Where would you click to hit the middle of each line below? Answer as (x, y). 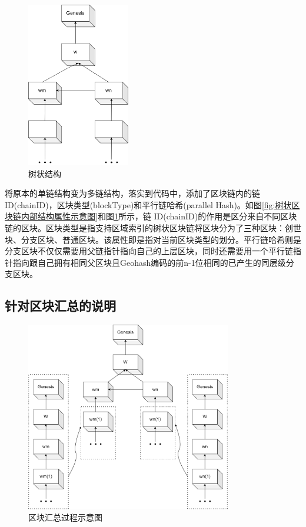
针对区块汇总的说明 (60, 306)
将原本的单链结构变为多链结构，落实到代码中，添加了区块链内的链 (132, 193)
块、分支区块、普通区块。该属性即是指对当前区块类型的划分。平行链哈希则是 (153, 239)
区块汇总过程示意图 (65, 517)
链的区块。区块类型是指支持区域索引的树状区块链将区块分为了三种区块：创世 (153, 228)
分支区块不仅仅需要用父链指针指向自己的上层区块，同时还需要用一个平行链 (149, 251)
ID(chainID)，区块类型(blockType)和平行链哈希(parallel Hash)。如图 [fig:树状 (148, 204)
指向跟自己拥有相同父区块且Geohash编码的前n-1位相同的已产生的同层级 (149, 262)
